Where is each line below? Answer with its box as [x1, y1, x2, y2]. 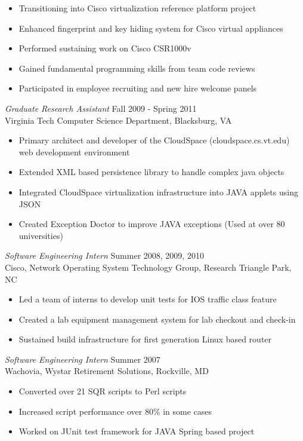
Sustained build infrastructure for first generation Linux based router [18, 333, 272, 345]
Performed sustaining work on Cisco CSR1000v [18, 42, 191, 54]
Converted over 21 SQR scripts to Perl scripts [18, 385, 187, 397]
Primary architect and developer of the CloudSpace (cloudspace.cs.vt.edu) [18, 134, 290, 146]
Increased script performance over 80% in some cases [18, 405, 212, 417]
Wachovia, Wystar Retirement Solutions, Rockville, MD [5, 365, 209, 377]
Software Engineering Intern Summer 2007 [5, 353, 160, 365]
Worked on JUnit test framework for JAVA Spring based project [18, 425, 255, 437]
